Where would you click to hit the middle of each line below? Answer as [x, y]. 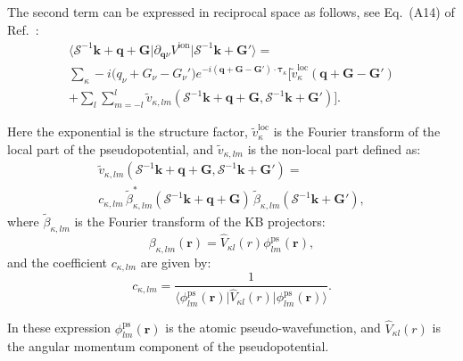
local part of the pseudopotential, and [111, 148]
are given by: [176, 262]
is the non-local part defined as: [334, 148]
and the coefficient [57, 262]
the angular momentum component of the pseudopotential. [168, 346]
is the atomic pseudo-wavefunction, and [273, 328]
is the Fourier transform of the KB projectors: [200, 222]
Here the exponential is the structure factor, [128, 131]
